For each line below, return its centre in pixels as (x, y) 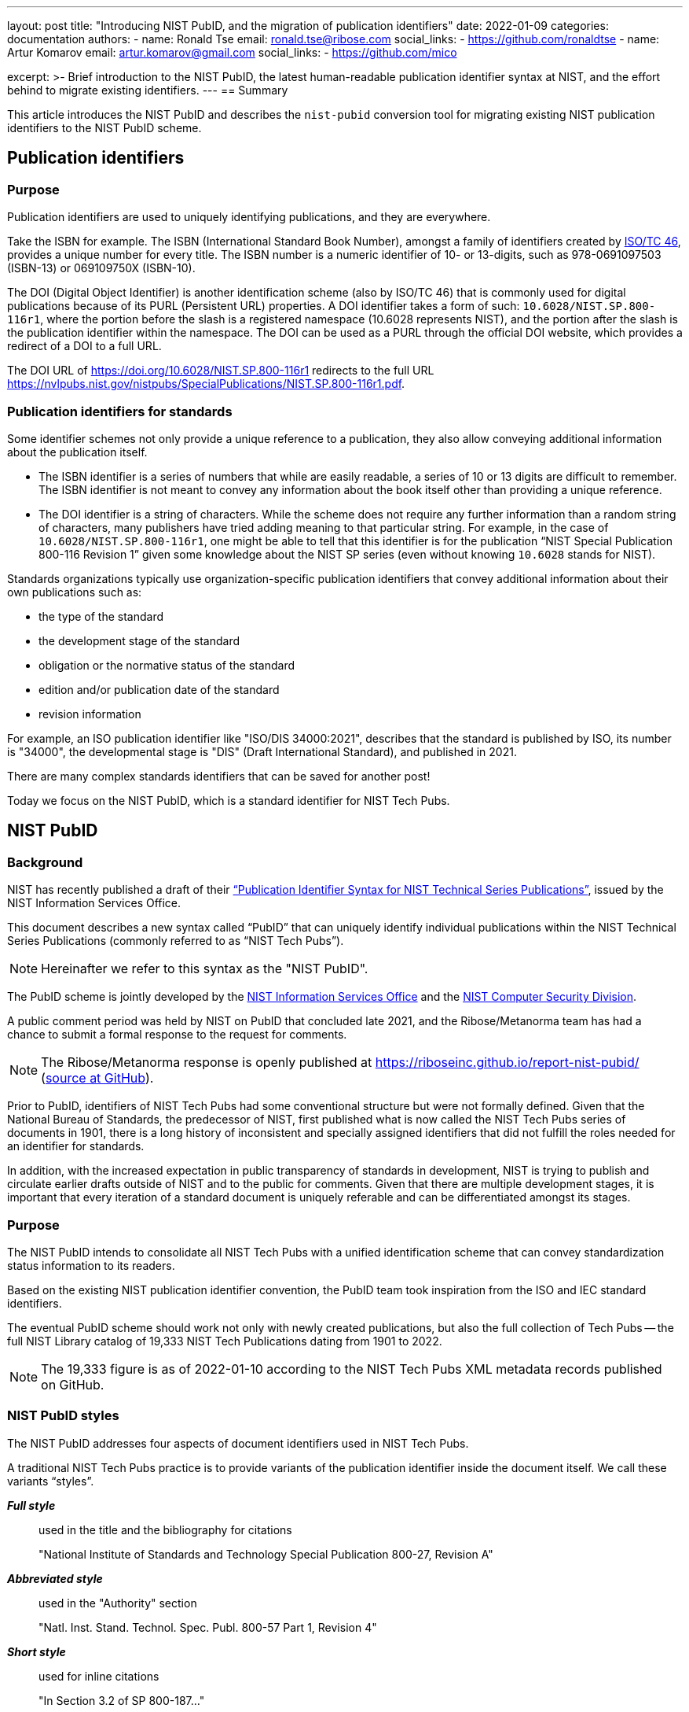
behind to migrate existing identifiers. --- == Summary (148, 90)
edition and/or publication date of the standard (159, 689)
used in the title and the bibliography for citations (165, 1529)
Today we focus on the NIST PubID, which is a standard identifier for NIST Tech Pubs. (229, 800)
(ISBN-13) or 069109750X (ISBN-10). (101, 268)
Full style (31, 1505)
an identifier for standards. (76, 1146)
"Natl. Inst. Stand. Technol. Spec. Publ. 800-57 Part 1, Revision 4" (208, 1627)
